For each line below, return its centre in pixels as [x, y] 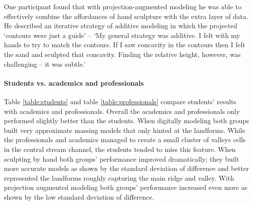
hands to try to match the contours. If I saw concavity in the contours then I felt [125, 45]
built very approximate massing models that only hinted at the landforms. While [125, 130]
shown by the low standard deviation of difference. [79, 196]
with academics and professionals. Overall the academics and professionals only [122, 111]
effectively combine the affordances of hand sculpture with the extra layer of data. [126, 16]
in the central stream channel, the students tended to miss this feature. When [120, 149]
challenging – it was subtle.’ [45, 64]
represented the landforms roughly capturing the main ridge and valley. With [119, 177]
